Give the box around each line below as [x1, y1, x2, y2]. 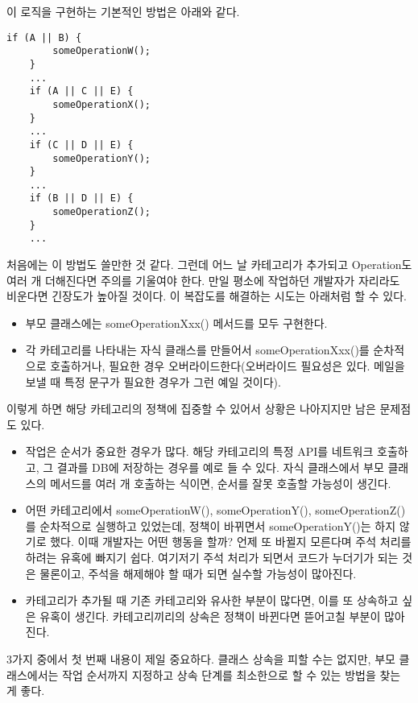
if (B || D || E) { [29, 192, 134, 205]
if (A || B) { [6, 31, 82, 43]
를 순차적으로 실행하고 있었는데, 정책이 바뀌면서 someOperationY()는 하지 [25, 517, 396, 534]
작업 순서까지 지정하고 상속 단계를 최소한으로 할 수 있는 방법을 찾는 [62, 666, 401, 683]
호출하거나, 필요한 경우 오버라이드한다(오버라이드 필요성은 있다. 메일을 [50, 358, 405, 374]
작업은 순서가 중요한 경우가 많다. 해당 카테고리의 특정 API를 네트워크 [25, 443, 374, 460]
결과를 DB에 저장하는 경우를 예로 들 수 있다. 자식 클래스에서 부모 [56, 459, 384, 476]
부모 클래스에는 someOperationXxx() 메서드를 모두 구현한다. [25, 314, 328, 331]
